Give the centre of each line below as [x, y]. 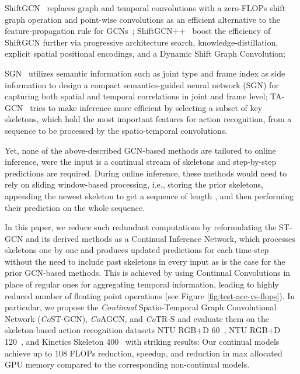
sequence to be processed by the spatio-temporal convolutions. [116, 130]
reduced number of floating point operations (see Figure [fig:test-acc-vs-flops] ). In [150, 295]
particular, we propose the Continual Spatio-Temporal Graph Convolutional [141, 307]
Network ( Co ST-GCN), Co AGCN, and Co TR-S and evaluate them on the [137, 318]
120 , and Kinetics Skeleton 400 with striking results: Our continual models [142, 342]
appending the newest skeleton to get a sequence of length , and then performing [149, 195]
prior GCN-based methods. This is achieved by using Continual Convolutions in [148, 273]
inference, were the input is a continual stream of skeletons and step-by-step [141, 162]
